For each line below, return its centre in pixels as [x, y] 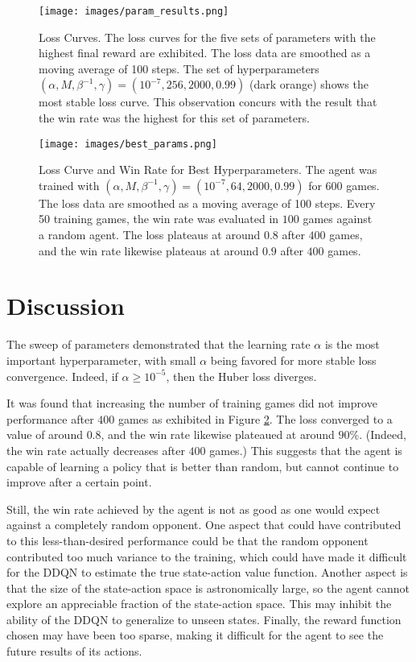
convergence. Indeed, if [62, 376]
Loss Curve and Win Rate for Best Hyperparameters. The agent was [208, 170]
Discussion [66, 306]
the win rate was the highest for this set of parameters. [174, 118]
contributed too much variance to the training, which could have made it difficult [207, 556]
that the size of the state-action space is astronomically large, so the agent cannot [208, 588]
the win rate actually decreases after [96, 450]
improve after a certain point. [79, 482]
